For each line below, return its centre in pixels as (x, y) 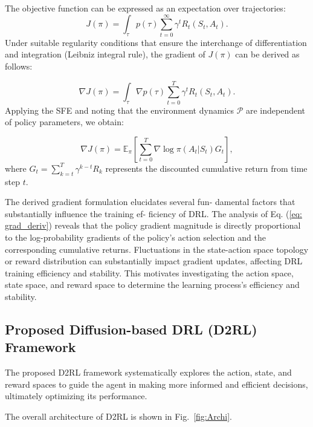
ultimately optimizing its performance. (76, 396)
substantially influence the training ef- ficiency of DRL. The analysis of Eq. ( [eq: (153, 213)
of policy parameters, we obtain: (64, 122)
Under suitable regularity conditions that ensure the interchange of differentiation (156, 42)
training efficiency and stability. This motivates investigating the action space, (149, 272)
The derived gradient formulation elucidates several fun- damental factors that (150, 202)
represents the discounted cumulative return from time (206, 168)
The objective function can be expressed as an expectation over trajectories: (145, 8)
